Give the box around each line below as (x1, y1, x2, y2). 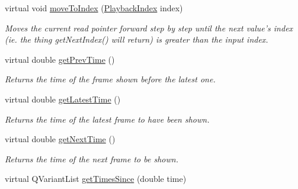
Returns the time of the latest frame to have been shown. (5, 113, 210, 125)
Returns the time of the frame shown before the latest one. (5, 73, 216, 85)
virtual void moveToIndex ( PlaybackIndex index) (5, 2, 183, 14)
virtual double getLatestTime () (5, 92, 121, 105)
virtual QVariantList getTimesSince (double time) (5, 172, 187, 185)
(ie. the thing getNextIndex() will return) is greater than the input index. (5, 33, 268, 46)
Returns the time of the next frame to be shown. (5, 152, 178, 165)
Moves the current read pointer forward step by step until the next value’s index (5, 21, 293, 34)
